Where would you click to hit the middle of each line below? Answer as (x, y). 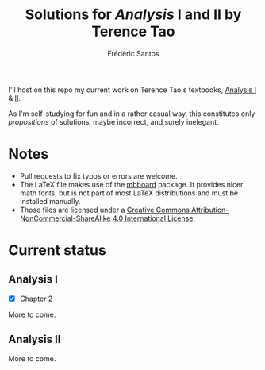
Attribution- (210, 210)
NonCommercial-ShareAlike (65, 218)
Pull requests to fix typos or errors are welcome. (98, 175)
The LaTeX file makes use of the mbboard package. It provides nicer (131, 184)
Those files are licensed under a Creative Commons (105, 210)
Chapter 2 (36, 299)
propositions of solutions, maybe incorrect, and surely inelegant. (114, 121)
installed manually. (50, 201)
